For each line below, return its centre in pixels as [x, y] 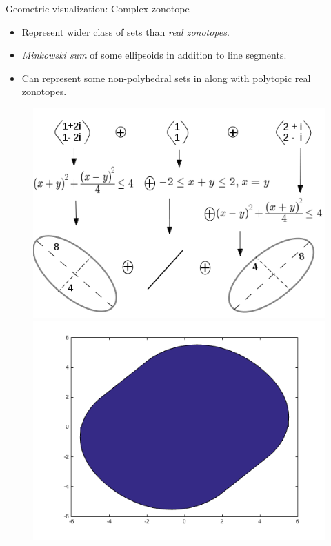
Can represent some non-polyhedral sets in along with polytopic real [166, 78]
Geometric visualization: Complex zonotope [98, 8]
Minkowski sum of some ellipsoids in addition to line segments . [154, 55]
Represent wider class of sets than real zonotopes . [126, 31]
